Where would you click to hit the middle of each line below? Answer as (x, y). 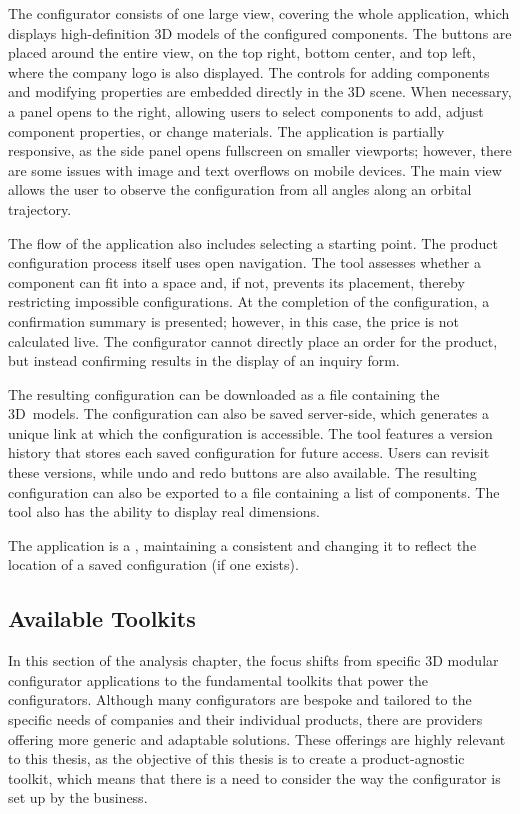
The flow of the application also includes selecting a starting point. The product (253, 242)
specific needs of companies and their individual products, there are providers (245, 719)
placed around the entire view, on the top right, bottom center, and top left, (242, 52)
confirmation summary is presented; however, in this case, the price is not (233, 320)
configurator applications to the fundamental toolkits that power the (218, 679)
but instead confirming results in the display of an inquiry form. (204, 360)
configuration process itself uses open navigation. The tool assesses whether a (244, 262)
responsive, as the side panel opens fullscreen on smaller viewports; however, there (260, 150)
